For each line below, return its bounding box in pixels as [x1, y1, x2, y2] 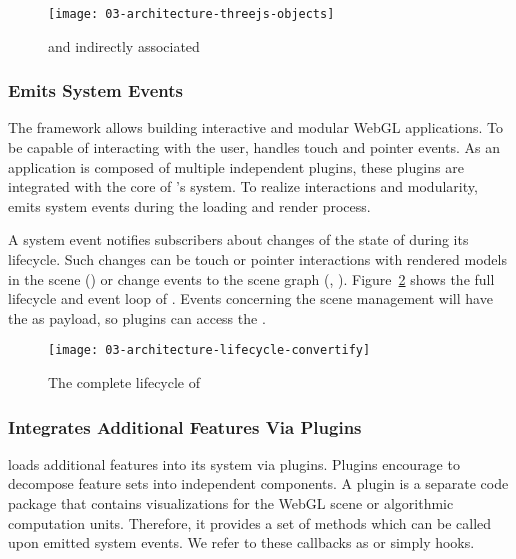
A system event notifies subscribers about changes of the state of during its [8, 229, 469, 250]
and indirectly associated [48, 35, 200, 56]
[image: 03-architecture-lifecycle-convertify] [48, 343, 371, 358]
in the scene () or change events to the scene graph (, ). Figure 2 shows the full [8, 268, 495, 289]
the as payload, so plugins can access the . [8, 307, 266, 328]
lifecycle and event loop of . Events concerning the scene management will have [8, 288, 493, 309]
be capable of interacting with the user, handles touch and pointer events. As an [8, 137, 500, 158]
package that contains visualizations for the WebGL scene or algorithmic [8, 493, 454, 514]
